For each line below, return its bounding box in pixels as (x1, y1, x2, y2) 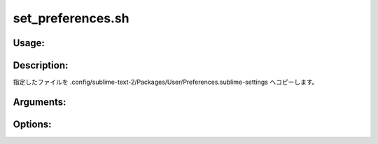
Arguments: (13, 96, 66, 108)
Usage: (13, 37, 45, 49)
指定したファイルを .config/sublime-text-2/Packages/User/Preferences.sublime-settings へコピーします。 (13, 78, 318, 87)
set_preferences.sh (13, 10, 129, 26)
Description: (13, 59, 69, 71)
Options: (13, 118, 52, 130)
